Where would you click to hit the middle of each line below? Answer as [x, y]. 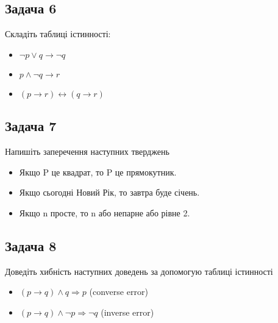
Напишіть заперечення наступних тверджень [87, 151]
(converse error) [119, 292]
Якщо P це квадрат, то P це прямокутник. [98, 172]
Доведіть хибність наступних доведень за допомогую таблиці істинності [139, 271]
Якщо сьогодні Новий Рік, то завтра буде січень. [109, 192]
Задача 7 [31, 126]
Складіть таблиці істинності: [58, 34]
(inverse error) [127, 312]
